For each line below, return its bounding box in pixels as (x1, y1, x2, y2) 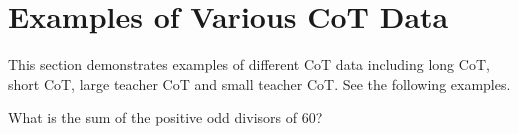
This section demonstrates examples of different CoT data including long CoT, (8, 54, 490, 75)
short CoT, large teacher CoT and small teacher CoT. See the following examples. (8, 73, 511, 94)
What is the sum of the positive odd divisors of (8, 107, 297, 128)
